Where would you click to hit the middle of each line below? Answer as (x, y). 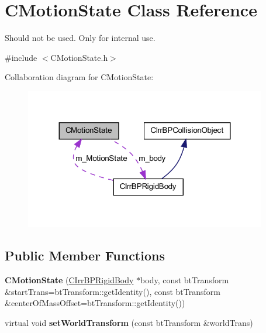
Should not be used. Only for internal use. (80, 38)
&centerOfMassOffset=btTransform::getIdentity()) (95, 303)
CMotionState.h (79, 57)
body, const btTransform (185, 279)
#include (21, 57)
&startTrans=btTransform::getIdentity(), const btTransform (113, 291)
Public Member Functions (85, 255)
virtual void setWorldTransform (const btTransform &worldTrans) (129, 322)
